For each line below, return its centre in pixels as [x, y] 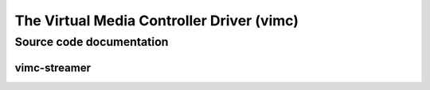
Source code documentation [92, 42]
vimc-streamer [53, 67]
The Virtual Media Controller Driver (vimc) [156, 21]
